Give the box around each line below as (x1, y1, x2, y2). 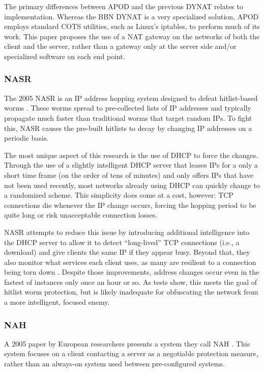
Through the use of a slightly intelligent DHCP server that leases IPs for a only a (4, 160, 258, 170)
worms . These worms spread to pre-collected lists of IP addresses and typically (4, 102, 251, 113)
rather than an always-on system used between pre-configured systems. (4, 358, 225, 369)
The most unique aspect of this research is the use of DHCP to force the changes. (4, 149, 258, 160)
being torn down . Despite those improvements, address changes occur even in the (4, 267, 259, 277)
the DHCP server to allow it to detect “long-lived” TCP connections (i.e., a (4, 236, 240, 247)
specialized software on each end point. (4, 50, 125, 61)
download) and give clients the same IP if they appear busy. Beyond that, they (4, 247, 250, 257)
